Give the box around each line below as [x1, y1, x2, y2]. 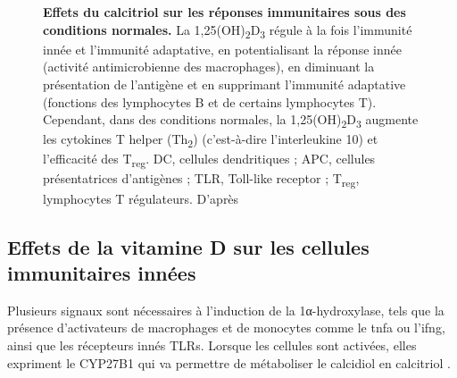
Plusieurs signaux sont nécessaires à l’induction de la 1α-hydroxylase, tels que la [7, 300, 445, 319]
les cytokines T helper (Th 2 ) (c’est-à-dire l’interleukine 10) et [43, 130, 378, 151]
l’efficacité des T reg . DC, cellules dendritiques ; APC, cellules [43, 149, 376, 171]
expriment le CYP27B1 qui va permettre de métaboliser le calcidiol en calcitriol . [7, 353, 451, 372]
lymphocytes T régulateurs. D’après [43, 189, 239, 207]
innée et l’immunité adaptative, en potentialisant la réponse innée [43, 39, 402, 58]
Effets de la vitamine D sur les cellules [7, 232, 370, 260]
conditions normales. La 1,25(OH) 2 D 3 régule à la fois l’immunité [43, 20, 412, 41]
